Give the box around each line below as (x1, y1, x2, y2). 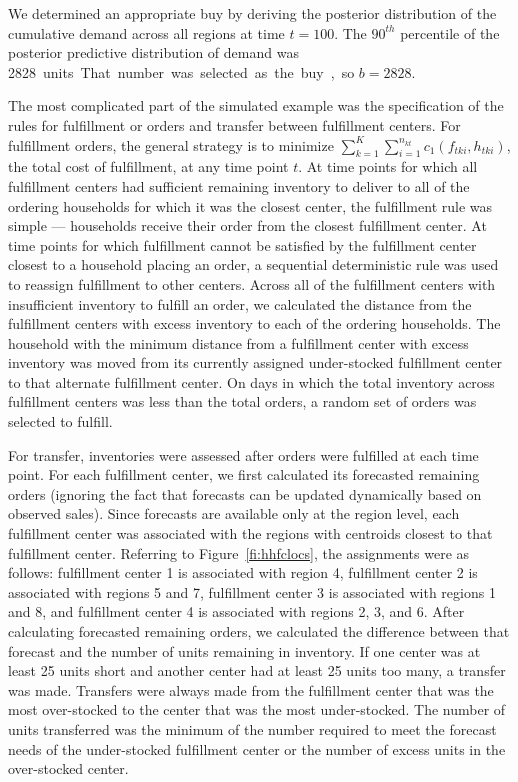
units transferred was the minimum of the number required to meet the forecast (8, 718, 497, 739)
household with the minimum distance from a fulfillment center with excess (8, 332, 469, 353)
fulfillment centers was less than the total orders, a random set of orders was (8, 391, 477, 412)
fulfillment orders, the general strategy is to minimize (8, 134, 334, 155)
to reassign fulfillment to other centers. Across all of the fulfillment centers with (8, 273, 496, 294)
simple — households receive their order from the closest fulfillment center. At (8, 215, 487, 236)
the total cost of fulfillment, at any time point (8, 156, 289, 177)
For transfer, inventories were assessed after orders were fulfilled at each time (8, 444, 479, 465)
